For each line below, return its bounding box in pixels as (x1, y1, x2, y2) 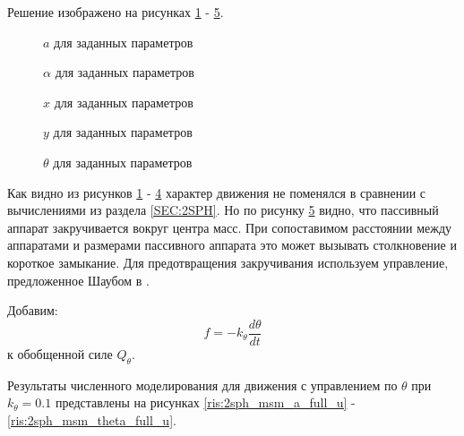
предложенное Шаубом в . (7, 270, 150, 289)
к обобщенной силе (7, 344, 113, 363)
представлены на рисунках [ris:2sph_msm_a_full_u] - (55, 393, 356, 412)
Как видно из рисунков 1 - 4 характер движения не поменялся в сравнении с (7, 183, 426, 201)
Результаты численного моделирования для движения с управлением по (7, 375, 398, 394)
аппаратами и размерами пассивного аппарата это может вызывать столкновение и (7, 235, 457, 254)
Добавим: (7, 301, 58, 320)
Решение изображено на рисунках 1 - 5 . (7, 3, 224, 21)
